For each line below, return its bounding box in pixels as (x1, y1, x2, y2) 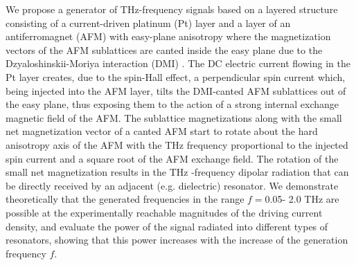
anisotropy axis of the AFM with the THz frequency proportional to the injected (6, 137, 348, 152)
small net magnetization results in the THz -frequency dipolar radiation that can (6, 165, 349, 179)
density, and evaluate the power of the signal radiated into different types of (6, 219, 328, 233)
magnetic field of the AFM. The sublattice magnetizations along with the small (6, 110, 342, 125)
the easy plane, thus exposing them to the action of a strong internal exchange (6, 97, 339, 111)
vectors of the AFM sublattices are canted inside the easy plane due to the (6, 42, 323, 57)
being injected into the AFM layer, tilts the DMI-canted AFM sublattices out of (6, 83, 346, 98)
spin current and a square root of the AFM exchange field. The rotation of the (6, 151, 339, 165)
